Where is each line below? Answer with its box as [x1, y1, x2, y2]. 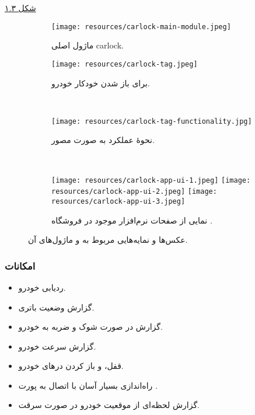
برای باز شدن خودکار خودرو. [51, 76, 150, 89]
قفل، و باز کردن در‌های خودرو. [18, 360, 124, 372]
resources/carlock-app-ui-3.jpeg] [51, 197, 186, 205]
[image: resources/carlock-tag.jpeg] [51, 60, 198, 68]
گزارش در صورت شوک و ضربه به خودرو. [18, 320, 163, 333]
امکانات [5, 258, 36, 273]
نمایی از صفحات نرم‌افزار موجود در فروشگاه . [51, 214, 212, 226]
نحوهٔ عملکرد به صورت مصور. [51, 134, 155, 146]
